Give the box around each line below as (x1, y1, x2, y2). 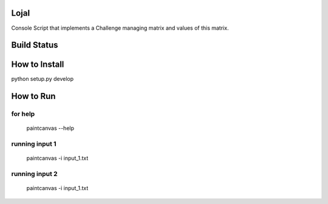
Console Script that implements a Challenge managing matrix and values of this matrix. (11, 24, 229, 32)
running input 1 (11, 140, 57, 148)
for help (11, 110, 35, 118)
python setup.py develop (11, 75, 74, 83)
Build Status (11, 40, 58, 50)
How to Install (11, 59, 64, 70)
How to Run (11, 91, 56, 101)
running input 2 (11, 170, 58, 178)
